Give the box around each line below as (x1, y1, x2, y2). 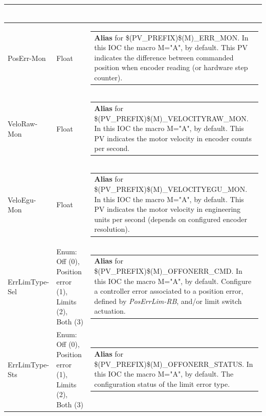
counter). (94, 72, 123, 82)
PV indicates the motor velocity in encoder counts (94, 133, 252, 143)
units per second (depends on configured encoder (94, 213, 247, 224)
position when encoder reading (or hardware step (94, 62, 248, 73)
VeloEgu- (8, 194, 36, 205)
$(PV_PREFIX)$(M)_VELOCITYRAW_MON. (94, 113, 249, 123)
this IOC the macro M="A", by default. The (94, 368, 234, 379)
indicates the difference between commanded (94, 52, 234, 62)
